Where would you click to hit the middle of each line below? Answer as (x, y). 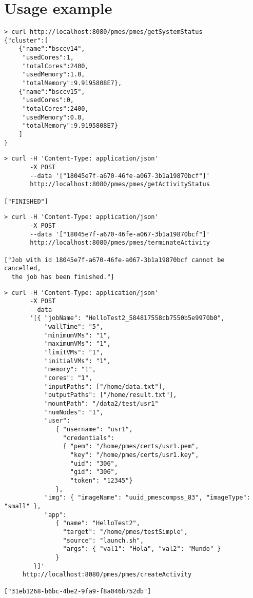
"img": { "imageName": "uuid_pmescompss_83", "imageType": (147, 498)
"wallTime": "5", (74, 327)
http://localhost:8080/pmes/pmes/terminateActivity (120, 243)
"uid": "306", (94, 463)
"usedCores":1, (48, 58)
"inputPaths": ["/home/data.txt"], (105, 386)
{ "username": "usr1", (94, 429)
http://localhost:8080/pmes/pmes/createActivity (107, 575)
